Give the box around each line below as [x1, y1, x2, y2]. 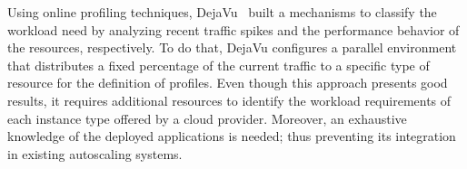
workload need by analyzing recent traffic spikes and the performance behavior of [7, 20, 460, 39]
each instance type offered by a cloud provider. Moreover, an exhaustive [7, 108, 407, 127]
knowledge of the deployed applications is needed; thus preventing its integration [7, 127, 456, 146]
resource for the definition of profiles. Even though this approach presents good [7, 73, 448, 92]
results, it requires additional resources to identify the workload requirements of [7, 90, 452, 109]
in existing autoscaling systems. [7, 144, 183, 163]
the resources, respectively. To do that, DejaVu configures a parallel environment [7, 38, 457, 57]
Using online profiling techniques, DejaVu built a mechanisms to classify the [7, 3, 437, 21]
